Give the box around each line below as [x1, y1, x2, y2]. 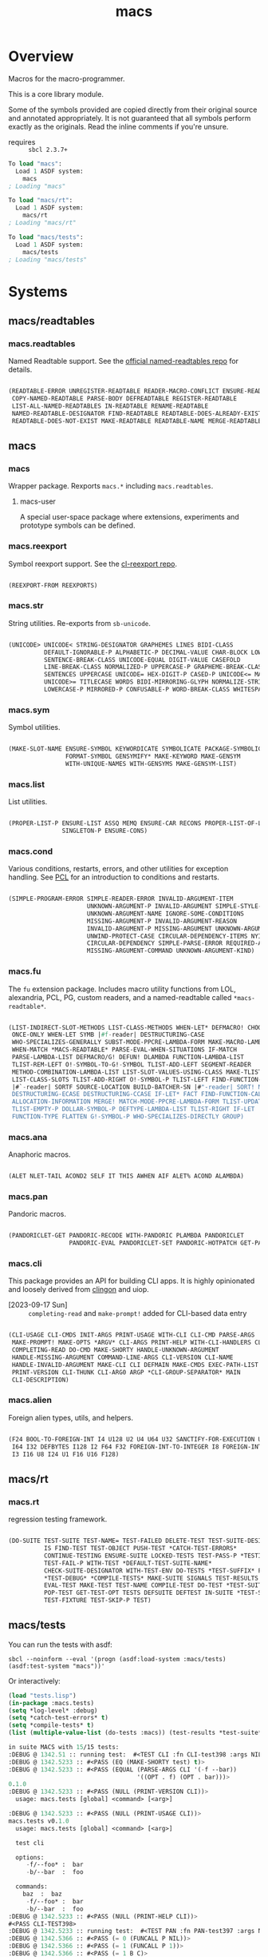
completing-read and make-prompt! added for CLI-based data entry [28, 1309, 247, 1318]
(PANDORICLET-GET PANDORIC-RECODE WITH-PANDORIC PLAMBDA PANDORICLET [8, 1232, 245, 1240]
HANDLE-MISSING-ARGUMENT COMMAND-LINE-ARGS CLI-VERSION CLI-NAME [11, 1353, 234, 1361]
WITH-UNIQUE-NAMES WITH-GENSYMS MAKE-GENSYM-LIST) [65, 760, 238, 768]
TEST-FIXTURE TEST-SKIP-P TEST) [43, 1596, 152, 1604]
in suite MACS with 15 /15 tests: [8, 1744, 120, 1752]
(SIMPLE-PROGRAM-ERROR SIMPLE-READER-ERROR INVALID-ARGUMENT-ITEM [8, 895, 234, 903]
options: [15, 1853, 45, 1861]
